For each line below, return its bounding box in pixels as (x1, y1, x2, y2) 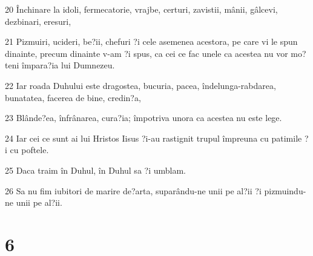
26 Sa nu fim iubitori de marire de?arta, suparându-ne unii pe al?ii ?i (5, 184, 262, 197)
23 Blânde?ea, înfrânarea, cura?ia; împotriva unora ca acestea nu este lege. (5, 111, 282, 124)
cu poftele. (10, 143, 49, 156)
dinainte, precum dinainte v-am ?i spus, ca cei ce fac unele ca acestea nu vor (5, 47, 288, 59)
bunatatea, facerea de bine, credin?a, (5, 91, 141, 103)
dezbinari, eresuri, (5, 15, 71, 27)
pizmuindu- (264, 184, 306, 197)
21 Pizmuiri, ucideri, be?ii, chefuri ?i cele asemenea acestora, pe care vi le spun (5, 35, 298, 48)
